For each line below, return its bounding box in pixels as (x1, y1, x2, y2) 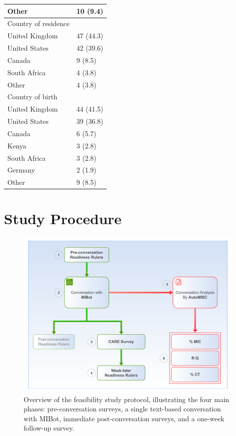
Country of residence (7, 18, 70, 29)
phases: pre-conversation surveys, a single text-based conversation (24, 404, 221, 414)
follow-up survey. (24, 423, 74, 433)
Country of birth (7, 91, 58, 102)
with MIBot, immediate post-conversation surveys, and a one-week (24, 413, 225, 423)
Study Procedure (4, 208, 122, 228)
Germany (7, 165, 35, 175)
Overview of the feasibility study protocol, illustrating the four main (24, 394, 230, 404)
